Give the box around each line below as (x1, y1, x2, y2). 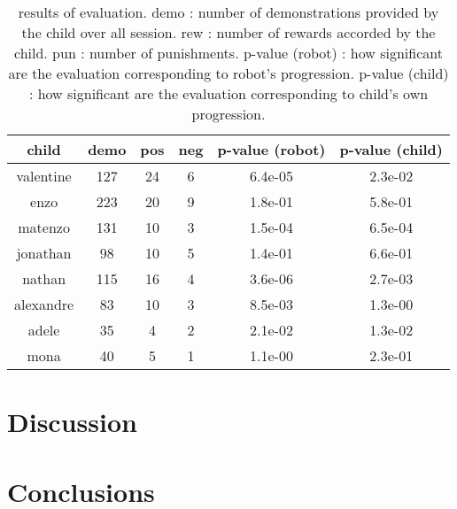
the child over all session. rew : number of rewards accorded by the (21, 22, 436, 42)
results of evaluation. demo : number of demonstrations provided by (18, 2, 439, 22)
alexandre (14, 294, 74, 314)
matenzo (18, 217, 70, 237)
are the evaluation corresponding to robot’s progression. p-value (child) (8, 63, 449, 83)
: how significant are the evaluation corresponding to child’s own (28, 83, 429, 104)
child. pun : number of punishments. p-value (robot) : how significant (14, 42, 443, 63)
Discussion (7, 404, 137, 440)
